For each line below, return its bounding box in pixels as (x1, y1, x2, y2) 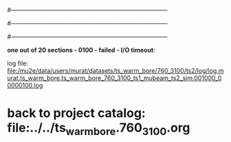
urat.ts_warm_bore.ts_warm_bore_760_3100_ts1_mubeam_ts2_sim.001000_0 (7, 74, 222, 82)
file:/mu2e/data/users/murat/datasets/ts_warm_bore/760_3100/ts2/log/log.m (7, 67, 224, 74)
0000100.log (7, 81, 43, 89)
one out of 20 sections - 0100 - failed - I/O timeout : (7, 46, 156, 54)
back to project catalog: (7, 105, 146, 121)
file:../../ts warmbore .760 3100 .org (7, 120, 190, 138)
